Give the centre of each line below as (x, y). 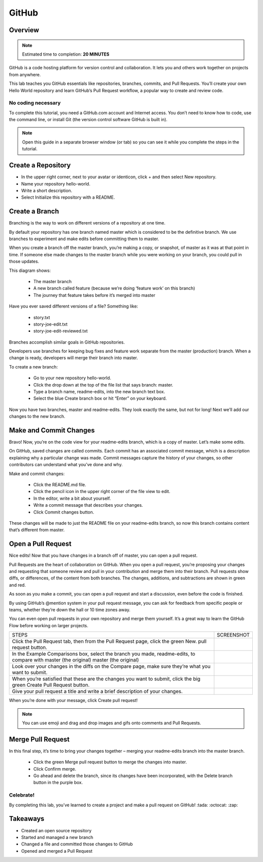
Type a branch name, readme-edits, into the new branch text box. (99, 392)
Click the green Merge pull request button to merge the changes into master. (110, 762)
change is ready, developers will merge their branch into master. (74, 358)
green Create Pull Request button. (51, 685)
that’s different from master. (37, 530)
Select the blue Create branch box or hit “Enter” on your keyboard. (100, 398)
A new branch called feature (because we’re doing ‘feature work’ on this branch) (114, 288)
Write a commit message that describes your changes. (88, 505)
